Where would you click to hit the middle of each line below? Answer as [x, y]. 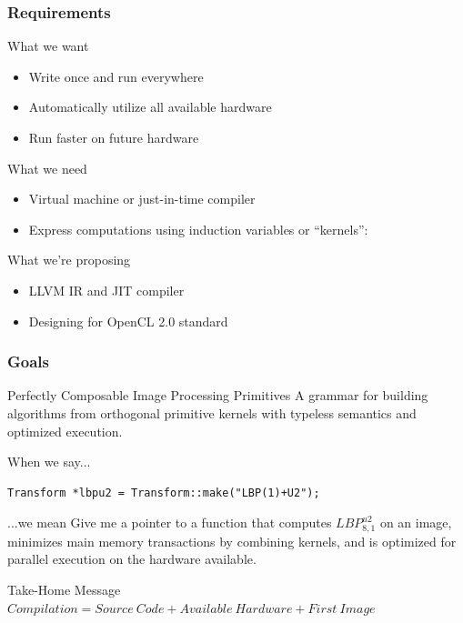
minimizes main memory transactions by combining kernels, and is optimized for [232, 541]
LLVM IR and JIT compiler [106, 290]
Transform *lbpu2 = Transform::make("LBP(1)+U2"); [164, 492]
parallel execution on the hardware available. [132, 559]
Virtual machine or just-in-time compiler [142, 199]
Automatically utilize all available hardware [150, 107]
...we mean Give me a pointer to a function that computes [170, 523]
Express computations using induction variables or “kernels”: [198, 229]
